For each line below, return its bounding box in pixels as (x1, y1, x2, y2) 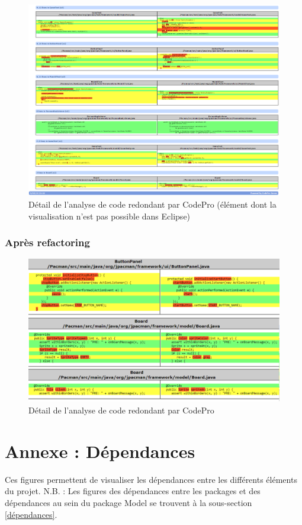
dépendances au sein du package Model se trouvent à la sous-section (5, 496, 252, 508)
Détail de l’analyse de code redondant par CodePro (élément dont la (28, 198, 277, 211)
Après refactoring (5, 235, 90, 250)
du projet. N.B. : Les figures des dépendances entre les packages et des (5, 485, 261, 497)
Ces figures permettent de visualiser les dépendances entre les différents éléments (5, 473, 297, 485)
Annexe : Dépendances (5, 438, 195, 463)
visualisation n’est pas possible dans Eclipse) (28, 209, 191, 222)
